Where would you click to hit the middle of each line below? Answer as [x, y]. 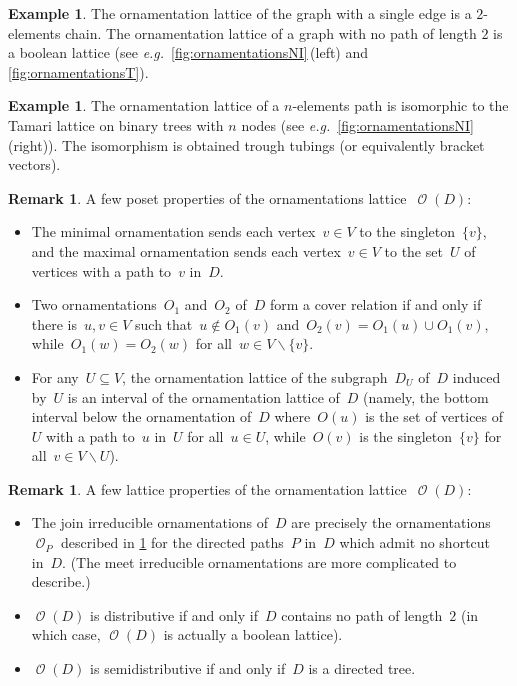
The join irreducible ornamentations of [150, 522]
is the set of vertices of [434, 416]
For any [55, 376]
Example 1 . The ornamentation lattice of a [144, 105]
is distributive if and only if [174, 614]
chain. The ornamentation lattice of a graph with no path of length [271, 32]
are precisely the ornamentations [391, 522]
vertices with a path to [101, 270]
